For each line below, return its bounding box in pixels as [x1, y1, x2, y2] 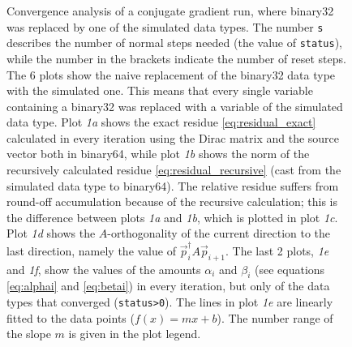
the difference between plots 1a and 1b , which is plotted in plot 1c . [6, 208, 338, 225]
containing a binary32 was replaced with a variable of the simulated [6, 97, 343, 114]
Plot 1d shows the [6, 225, 96, 242]
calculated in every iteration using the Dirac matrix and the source [6, 129, 340, 146]
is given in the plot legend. [68, 325, 201, 342]
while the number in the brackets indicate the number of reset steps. [6, 49, 346, 66]
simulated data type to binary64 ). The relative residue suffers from [6, 177, 339, 194]
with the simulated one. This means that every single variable [6, 82, 313, 99]
